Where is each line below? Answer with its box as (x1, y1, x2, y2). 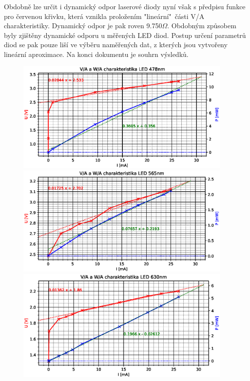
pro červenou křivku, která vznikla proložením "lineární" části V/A (4, 11, 205, 21)
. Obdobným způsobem (167, 20, 236, 31)
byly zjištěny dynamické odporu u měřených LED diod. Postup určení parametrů (4, 30, 246, 40)
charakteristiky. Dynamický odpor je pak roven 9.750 (4, 20, 162, 31)
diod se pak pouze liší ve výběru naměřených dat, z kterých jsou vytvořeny (4, 39, 228, 50)
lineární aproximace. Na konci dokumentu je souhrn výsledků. (4, 49, 189, 59)
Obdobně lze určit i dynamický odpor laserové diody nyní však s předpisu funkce (4, 1, 246, 11)
